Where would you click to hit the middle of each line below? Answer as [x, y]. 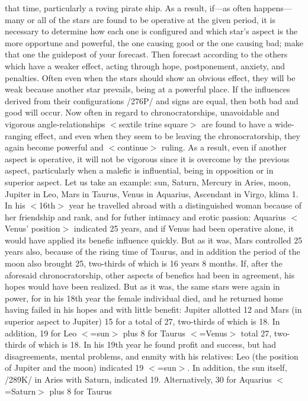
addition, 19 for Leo [41, 333]
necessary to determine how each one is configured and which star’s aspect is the [151, 31]
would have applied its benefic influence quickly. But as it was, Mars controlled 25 [154, 240]
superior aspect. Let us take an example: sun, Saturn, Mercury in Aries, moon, [148, 182]
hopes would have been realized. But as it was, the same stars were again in [142, 286]
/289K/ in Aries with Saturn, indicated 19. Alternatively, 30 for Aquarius [138, 379]
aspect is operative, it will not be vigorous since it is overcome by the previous [147, 158]
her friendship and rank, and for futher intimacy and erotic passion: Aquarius [145, 216]
